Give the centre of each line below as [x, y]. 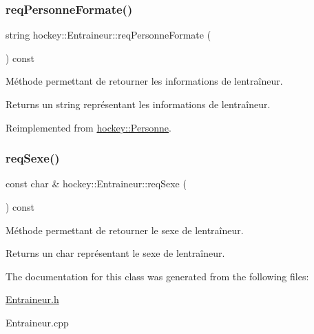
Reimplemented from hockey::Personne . [88, 127]
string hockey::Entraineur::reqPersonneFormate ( [108, 35]
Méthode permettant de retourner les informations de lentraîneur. [144, 81]
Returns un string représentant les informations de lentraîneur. [138, 104]
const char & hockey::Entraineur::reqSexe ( [96, 184]
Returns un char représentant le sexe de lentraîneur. [115, 253]
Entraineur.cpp [37, 322]
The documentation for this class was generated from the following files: [157, 276]
